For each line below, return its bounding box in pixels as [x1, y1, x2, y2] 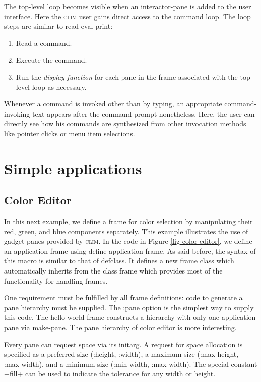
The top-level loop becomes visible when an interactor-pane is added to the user [4, 1, 251, 11]
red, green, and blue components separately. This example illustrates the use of [4, 226, 248, 236]
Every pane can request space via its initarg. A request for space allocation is [4, 339, 243, 349]
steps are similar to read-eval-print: [4, 21, 113, 31]
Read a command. [16, 37, 72, 48]
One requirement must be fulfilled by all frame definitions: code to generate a [4, 292, 243, 303]
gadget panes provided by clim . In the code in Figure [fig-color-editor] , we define [4, 236, 252, 246]
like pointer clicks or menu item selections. [4, 128, 135, 138]
